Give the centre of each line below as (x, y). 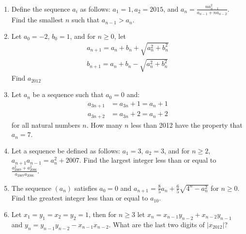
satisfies (86, 188)
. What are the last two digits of (157, 224)
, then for (103, 214)
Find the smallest (37, 20)
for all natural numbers (46, 125)
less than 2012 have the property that (187, 125)
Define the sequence (41, 8)
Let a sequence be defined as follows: (66, 150)
